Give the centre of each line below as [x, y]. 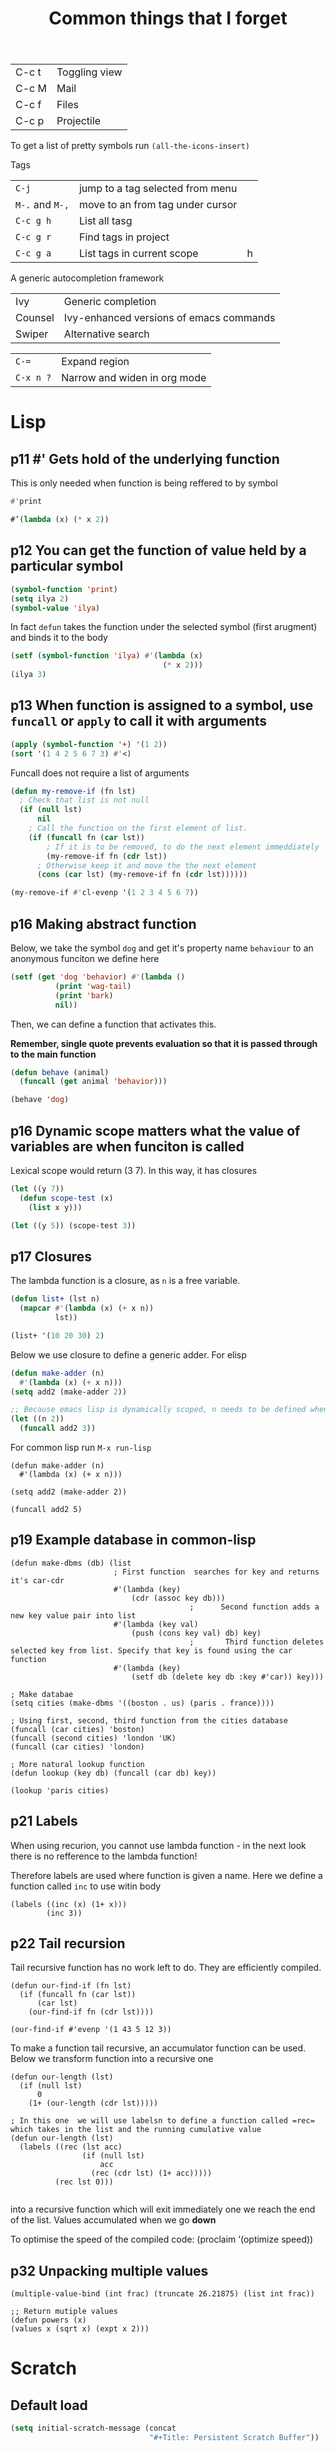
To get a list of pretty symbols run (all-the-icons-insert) [130, 146]
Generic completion [110, 302]
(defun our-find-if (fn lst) [71, 1986]
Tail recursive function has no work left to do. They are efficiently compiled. [166, 1968]
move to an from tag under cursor [158, 205]
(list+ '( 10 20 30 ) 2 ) [57, 1335]
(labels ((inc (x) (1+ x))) [69, 1904]
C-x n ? [33, 378]
